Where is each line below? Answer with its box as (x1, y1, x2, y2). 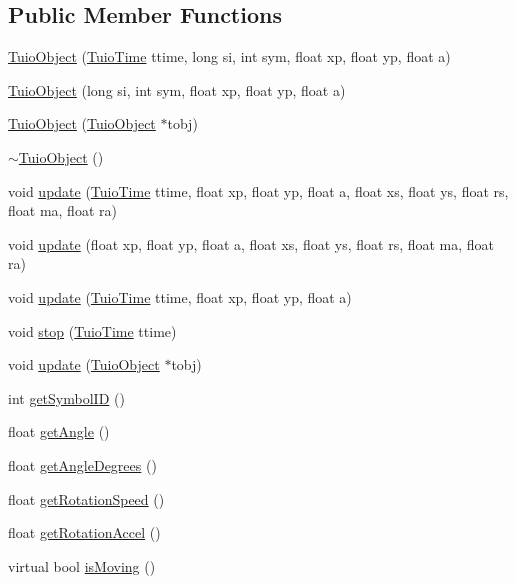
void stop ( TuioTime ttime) (8, 320, 177, 341)
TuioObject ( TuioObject (8, 113, 156, 134)
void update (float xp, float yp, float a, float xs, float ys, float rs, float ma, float (8, 233, 495, 254)
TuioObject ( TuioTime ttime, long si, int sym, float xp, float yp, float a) (8, 46, 451, 67)
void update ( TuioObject (8, 354, 160, 375)
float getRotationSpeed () (8, 488, 165, 509)
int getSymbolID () (8, 387, 125, 408)
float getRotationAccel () (8, 522, 161, 543)
